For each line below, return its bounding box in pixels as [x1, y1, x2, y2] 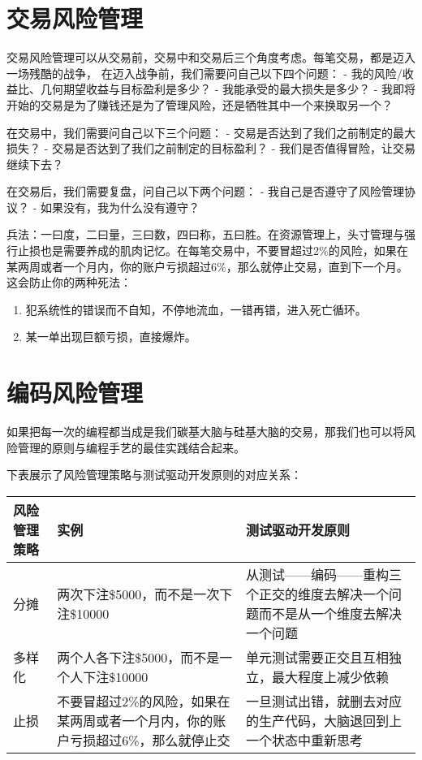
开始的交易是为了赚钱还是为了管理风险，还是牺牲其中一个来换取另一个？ [6, 96, 393, 113]
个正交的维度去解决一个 [246, 584, 390, 603]
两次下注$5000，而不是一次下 [57, 584, 233, 603]
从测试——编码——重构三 [246, 564, 403, 584]
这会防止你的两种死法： [6, 274, 131, 291]
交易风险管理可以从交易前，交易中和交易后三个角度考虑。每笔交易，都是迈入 [6, 49, 416, 66]
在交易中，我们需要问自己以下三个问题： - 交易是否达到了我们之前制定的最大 [6, 123, 416, 140]
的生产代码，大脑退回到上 [246, 710, 403, 730]
